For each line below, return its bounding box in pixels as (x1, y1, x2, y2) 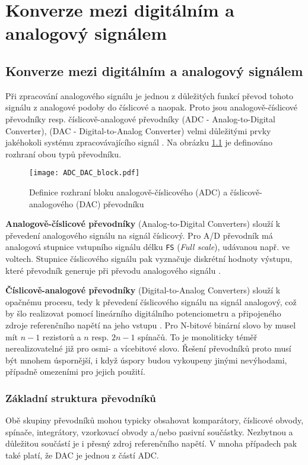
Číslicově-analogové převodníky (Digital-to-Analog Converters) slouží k (5, 284, 281, 296)
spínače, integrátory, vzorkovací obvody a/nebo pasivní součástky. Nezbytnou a (5, 425, 293, 438)
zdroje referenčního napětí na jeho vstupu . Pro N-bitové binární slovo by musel (5, 318, 296, 331)
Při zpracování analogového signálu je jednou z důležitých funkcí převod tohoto (5, 89, 293, 102)
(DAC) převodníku (75, 197, 144, 210)
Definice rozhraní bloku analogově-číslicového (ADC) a (29, 185, 228, 198)
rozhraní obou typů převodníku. (5, 147, 122, 160)
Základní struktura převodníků (5, 390, 156, 405)
